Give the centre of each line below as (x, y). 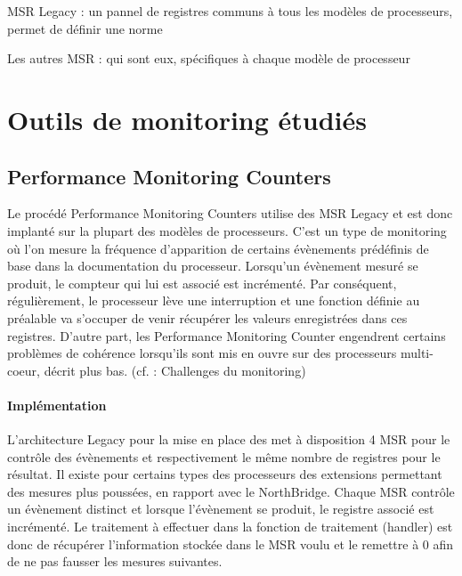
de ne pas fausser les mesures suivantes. (115, 561)
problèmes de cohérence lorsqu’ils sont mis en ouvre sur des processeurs (202, 353)
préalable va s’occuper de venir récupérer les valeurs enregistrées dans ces (207, 317)
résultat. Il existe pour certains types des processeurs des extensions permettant (225, 474)
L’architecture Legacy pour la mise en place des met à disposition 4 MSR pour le (229, 439)
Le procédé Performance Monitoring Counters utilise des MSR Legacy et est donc (230, 213)
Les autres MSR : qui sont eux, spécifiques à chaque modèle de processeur (209, 58)
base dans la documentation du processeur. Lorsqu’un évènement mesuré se (213, 266)
